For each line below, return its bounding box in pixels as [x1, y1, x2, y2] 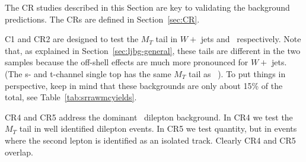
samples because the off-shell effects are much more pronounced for [5, 56, 248, 68]
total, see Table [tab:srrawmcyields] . [5, 91, 137, 103]
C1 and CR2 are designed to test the [5, 33, 139, 45]
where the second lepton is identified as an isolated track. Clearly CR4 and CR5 [5, 134, 296, 146]
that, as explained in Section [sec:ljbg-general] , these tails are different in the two [5, 44, 301, 56]
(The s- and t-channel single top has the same [5, 67, 171, 80]
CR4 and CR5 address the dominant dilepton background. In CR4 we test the [5, 110, 293, 123]
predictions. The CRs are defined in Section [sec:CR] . [5, 12, 200, 25]
